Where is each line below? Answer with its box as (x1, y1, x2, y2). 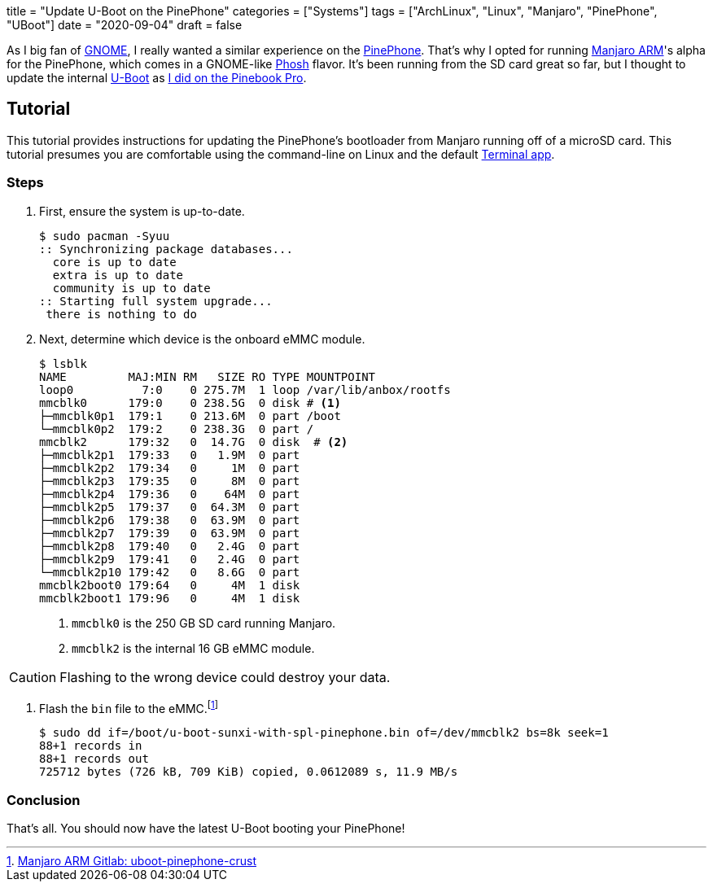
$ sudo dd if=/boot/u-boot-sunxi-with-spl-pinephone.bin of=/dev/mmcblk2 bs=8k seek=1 (39, 726, 609, 740)
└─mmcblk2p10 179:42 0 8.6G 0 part (39, 565, 300, 579)
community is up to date (52, 281, 211, 295)
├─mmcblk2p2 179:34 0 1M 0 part (39, 461, 300, 475)
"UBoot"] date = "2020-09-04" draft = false (7, 18, 243, 32)
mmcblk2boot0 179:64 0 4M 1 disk (39, 578, 300, 592)
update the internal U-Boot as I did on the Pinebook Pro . (7, 71, 307, 85)
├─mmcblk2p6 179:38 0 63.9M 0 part (39, 513, 300, 527)
